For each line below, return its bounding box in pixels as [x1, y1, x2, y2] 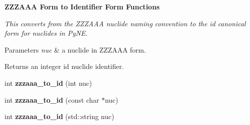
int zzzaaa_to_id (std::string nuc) [4, 111, 114, 122]
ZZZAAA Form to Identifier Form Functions [4, 1, 160, 11]
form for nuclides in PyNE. [4, 28, 88, 38]
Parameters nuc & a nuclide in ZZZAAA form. [4, 44, 146, 55]
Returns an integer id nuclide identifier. [4, 61, 124, 71]
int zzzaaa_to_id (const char [4, 94, 100, 105]
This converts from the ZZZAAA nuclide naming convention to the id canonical [4, 18, 246, 28]
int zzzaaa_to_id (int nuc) [4, 77, 92, 88]
